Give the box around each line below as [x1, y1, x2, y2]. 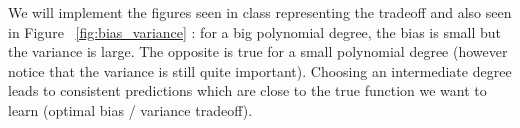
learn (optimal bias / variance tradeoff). [8, 99, 253, 120]
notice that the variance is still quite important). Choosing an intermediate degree [8, 60, 512, 81]
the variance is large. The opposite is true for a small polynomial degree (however [8, 41, 508, 62]
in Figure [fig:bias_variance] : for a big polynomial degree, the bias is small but [8, 21, 502, 42]
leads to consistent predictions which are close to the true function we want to [8, 80, 487, 101]
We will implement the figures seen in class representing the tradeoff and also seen [8, 2, 512, 22]
